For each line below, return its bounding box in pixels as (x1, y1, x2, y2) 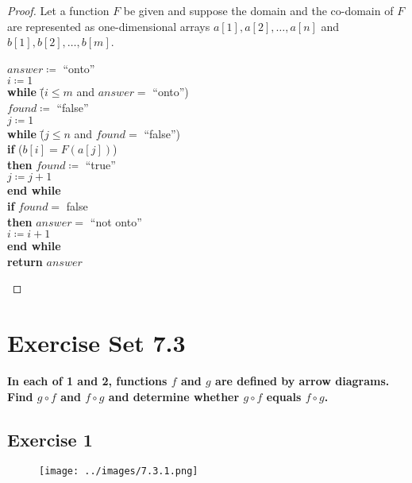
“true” (85, 156, 116, 172)
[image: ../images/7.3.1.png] (39, 466, 198, 477)
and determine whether (108, 388, 240, 404)
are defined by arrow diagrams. (215, 373, 390, 389)
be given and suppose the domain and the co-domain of (123, 2, 394, 18)
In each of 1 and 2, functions (7, 373, 167, 389)
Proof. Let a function (7, 2, 110, 18)
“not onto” (90, 213, 142, 230)
